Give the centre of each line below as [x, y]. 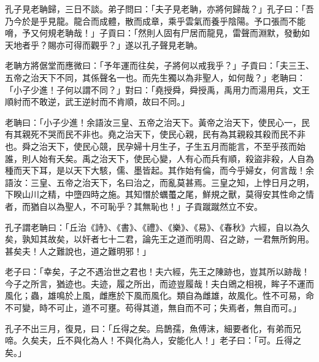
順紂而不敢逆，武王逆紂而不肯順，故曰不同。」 [97, 102]
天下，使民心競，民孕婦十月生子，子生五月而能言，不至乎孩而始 [176, 146]
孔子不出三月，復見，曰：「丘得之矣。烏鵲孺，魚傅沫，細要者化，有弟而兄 [153, 328]
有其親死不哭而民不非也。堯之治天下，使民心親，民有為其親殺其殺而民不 [151, 134]
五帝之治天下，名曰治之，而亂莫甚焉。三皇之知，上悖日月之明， [185, 182]
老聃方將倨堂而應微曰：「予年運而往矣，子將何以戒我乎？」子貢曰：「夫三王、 [159, 65]
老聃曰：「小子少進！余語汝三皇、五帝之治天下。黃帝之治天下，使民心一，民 [157, 122]
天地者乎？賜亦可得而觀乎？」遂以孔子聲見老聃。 [104, 44]
